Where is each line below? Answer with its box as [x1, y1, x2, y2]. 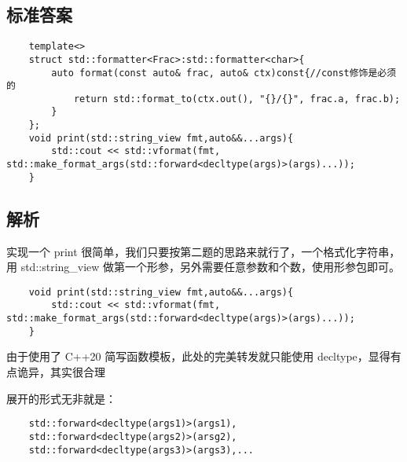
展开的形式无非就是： [6, 390, 116, 406]
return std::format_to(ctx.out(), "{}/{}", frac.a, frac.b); [73, 93, 401, 104]
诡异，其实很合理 [16, 364, 105, 380]
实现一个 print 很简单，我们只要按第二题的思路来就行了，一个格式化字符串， [6, 243, 401, 259]
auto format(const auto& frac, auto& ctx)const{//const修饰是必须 [51, 67, 397, 79]
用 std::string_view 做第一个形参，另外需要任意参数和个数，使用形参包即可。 [6, 258, 401, 275]
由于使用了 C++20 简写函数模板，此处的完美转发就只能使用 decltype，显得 [6, 348, 390, 365]
